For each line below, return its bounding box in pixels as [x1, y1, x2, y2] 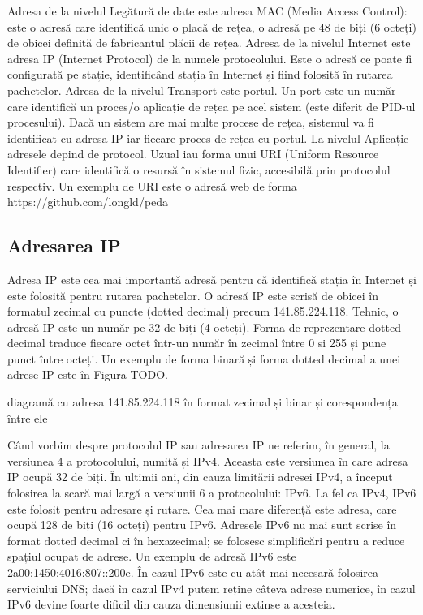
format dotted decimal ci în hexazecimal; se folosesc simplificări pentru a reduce [7, 531, 405, 548]
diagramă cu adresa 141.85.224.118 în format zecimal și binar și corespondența [7, 394, 398, 411]
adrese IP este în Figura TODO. [7, 366, 168, 383]
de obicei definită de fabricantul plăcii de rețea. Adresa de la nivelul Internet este [7, 34, 411, 51]
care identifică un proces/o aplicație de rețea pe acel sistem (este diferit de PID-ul [7, 97, 416, 114]
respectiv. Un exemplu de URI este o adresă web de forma [7, 177, 297, 194]
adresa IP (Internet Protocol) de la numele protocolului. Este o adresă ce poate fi [7, 49, 412, 67]
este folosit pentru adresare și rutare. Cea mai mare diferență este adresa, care [7, 500, 397, 517]
